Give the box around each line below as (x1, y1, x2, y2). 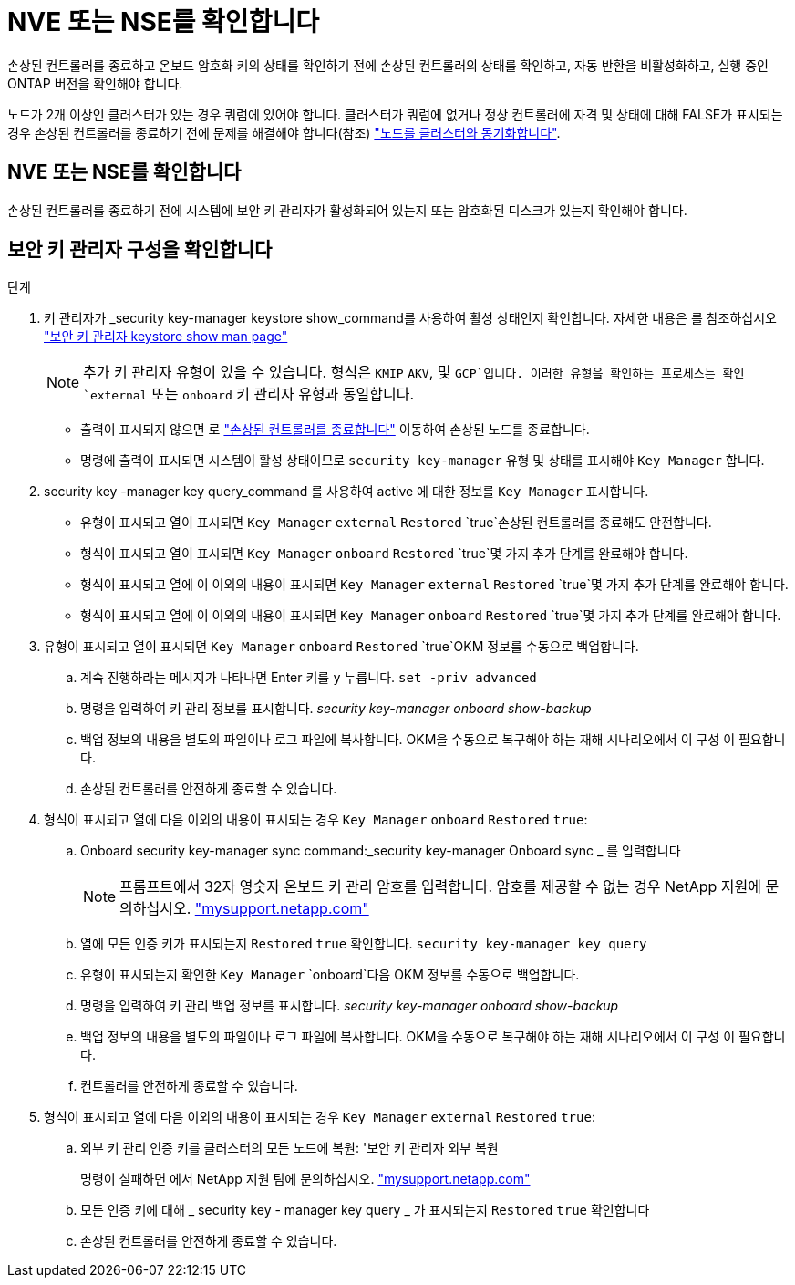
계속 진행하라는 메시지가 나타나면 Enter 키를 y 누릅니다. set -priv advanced (80, 669, 537, 686)
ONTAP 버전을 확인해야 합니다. (7, 75, 183, 91)
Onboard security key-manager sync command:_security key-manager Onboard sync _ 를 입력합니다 (80, 843, 681, 859)
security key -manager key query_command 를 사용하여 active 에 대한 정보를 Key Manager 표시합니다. (44, 483, 649, 500)
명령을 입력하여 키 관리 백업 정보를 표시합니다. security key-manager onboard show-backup (80, 998, 619, 1014)
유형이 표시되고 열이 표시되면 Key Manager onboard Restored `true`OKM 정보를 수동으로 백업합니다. (44, 638, 639, 655)
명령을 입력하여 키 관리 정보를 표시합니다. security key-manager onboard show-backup (80, 700, 592, 717)
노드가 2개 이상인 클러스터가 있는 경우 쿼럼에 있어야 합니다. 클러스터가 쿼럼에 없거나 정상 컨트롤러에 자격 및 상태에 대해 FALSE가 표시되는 (7, 106, 783, 122)
